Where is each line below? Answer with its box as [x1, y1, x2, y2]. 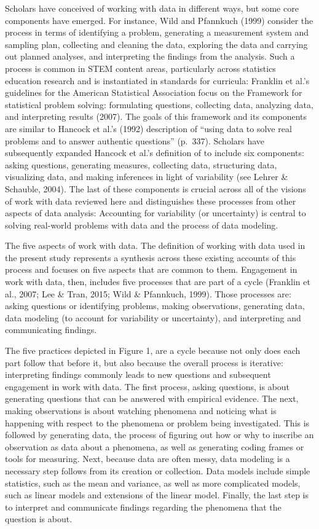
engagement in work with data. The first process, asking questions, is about [5, 380, 290, 393]
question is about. [5, 512, 73, 525]
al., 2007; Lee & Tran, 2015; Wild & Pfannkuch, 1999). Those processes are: [5, 287, 291, 300]
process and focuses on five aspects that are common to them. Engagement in [5, 263, 297, 276]
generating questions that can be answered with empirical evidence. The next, [5, 392, 299, 405]
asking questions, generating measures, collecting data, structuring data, [5, 158, 277, 171]
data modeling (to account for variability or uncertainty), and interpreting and [5, 311, 301, 324]
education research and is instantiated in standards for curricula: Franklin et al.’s [5, 74, 310, 87]
